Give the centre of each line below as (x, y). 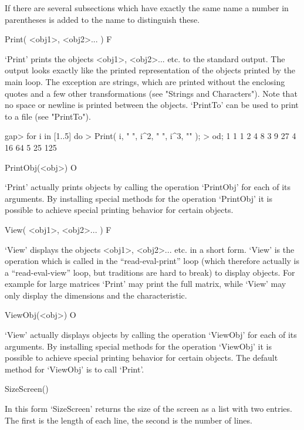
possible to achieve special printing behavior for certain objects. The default (141, 358)
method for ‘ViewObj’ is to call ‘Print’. (75, 369)
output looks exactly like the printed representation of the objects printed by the (150, 70)
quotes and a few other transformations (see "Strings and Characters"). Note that (151, 93)
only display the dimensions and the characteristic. (96, 295)
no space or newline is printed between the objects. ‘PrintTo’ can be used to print (152, 105)
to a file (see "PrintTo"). (48, 116)
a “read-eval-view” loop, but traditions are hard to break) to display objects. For (150, 272)
